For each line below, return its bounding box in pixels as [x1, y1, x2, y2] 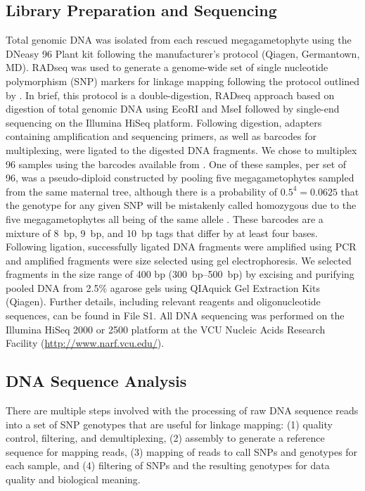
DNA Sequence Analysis [6, 370, 187, 392]
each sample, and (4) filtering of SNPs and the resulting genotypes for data [6, 458, 330, 473]
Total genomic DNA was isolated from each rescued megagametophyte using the [6, 32, 352, 47]
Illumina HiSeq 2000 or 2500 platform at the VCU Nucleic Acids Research [6, 321, 326, 336]
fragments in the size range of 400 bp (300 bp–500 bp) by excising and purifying [6, 267, 354, 281]
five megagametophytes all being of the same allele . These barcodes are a [6, 211, 324, 226]
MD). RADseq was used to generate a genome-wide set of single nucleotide [6, 60, 328, 75]
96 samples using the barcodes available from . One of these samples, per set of [6, 156, 347, 171]
